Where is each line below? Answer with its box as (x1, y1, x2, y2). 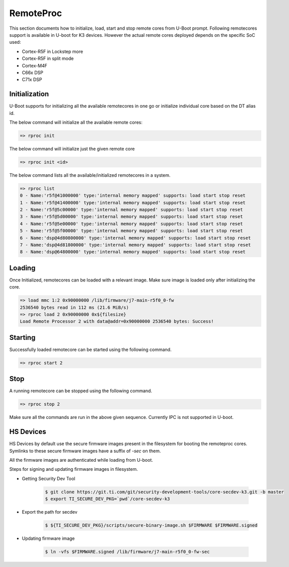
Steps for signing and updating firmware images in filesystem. (9, 466, 138, 472)
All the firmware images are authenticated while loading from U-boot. (9, 457, 154, 463)
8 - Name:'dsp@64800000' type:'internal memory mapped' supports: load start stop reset (20, 249, 246, 255)
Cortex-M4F (22, 62, 48, 68)
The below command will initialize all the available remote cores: (9, 119, 143, 125)
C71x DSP (22, 77, 42, 83)
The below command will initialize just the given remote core (9, 146, 135, 152)
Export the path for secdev (22, 509, 78, 515)
